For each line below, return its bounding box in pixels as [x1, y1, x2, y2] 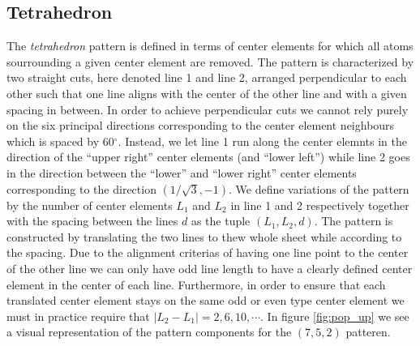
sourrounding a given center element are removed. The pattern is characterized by [6, 53, 414, 70]
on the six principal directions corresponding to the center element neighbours [6, 117, 395, 134]
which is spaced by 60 [6, 132, 114, 149]
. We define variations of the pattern [229, 180, 409, 197]
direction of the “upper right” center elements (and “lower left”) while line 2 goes [6, 148, 410, 165]
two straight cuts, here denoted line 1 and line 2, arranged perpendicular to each [6, 69, 407, 86]
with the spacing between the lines [6, 212, 178, 229]
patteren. [345, 323, 391, 340]
